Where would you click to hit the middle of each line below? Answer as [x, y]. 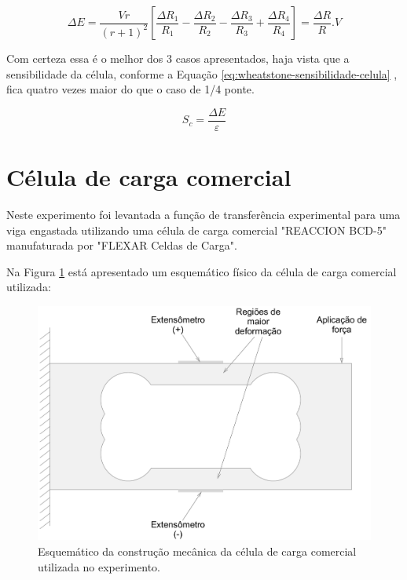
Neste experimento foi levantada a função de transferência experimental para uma [203, 214]
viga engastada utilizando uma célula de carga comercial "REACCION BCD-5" [196, 230]
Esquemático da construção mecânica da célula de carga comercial [197, 551]
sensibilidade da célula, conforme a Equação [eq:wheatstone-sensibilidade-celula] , [202, 73]
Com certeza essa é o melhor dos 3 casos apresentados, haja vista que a [178, 58]
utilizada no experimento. [99, 566]
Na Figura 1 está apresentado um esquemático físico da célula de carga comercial [202, 271]
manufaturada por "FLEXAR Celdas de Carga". [122, 245]
